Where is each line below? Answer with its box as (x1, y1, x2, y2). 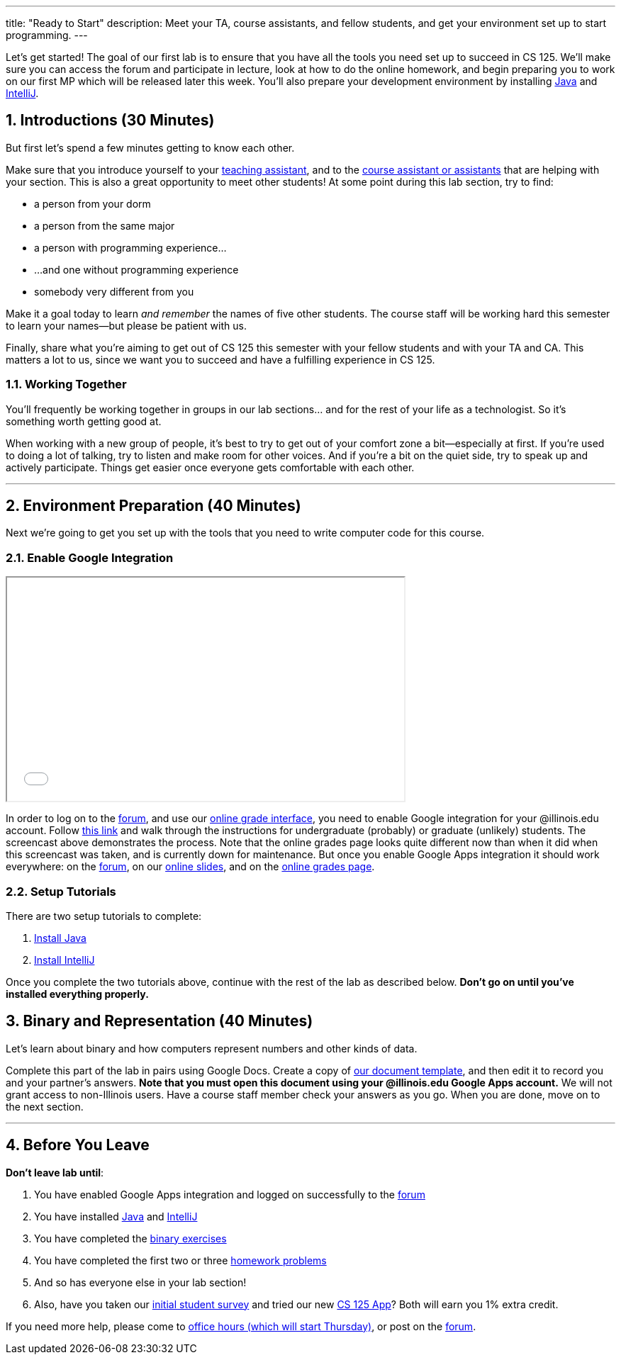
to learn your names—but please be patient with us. (6, 319, 247, 332)
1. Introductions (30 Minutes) (6, 111, 215, 130)
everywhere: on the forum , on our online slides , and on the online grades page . (6, 860, 375, 873)
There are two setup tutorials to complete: (6, 909, 202, 922)
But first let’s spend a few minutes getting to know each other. (6, 141, 295, 154)
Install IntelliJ (34, 953, 95, 966)
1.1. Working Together (6, 377, 127, 392)
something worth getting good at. (6, 415, 162, 427)
